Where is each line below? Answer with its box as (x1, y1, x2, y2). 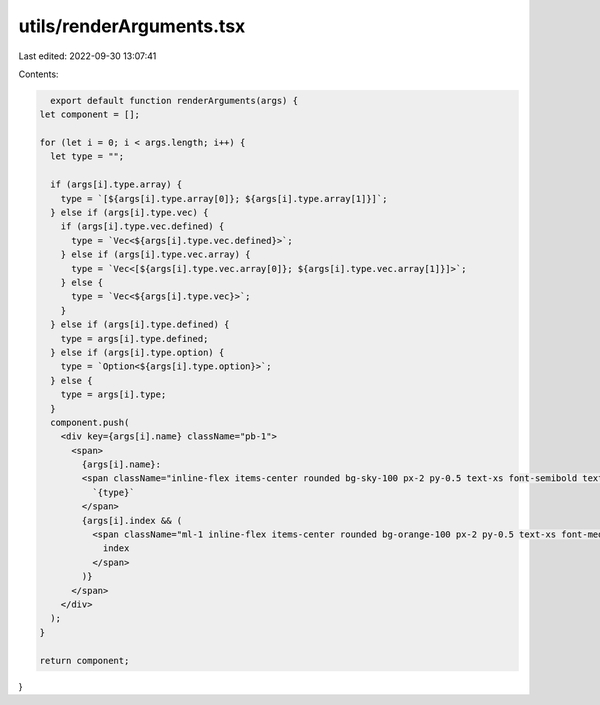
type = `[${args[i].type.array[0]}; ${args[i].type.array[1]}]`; (60, 193, 388, 204)
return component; (39, 655, 130, 666)
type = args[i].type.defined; (60, 333, 209, 344)
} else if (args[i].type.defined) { (50, 319, 230, 330)
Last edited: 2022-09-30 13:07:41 (18, 50, 157, 62)
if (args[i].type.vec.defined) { (60, 221, 225, 232)
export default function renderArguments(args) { (50, 95, 299, 106)
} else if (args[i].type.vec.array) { (60, 249, 251, 260)
